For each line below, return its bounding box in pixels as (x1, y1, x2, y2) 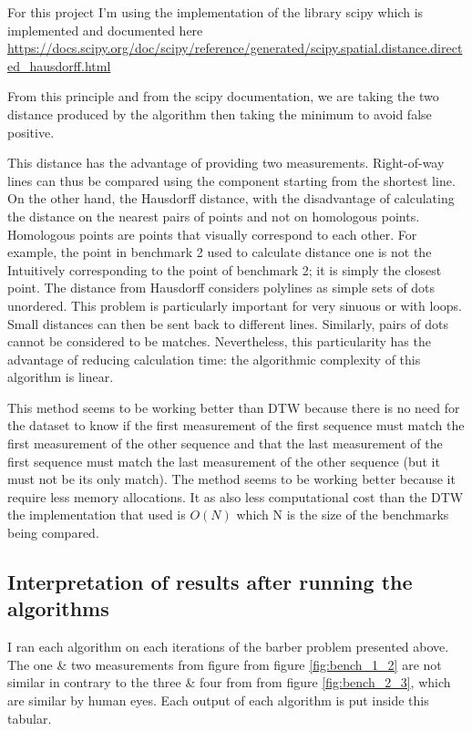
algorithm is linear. (7, 367, 114, 386)
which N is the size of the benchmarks (236, 505, 449, 524)
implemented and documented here (7, 20, 203, 39)
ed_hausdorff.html (7, 56, 111, 75)
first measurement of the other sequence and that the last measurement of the (7, 434, 443, 453)
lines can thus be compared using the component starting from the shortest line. (7, 170, 456, 190)
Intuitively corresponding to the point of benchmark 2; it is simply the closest (7, 260, 442, 279)
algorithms (7, 594, 109, 623)
